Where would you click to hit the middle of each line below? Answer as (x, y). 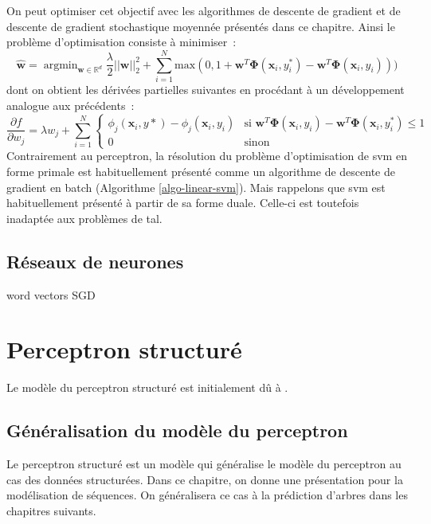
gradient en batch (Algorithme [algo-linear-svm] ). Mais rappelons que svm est (196, 187)
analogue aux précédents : (71, 105)
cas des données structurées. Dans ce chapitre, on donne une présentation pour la (205, 479)
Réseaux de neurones (95, 261)
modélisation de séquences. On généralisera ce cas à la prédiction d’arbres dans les (207, 495)
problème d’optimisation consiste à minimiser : (121, 42)
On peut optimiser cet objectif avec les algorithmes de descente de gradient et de (204, 10)
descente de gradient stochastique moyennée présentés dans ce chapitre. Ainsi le (201, 26)
